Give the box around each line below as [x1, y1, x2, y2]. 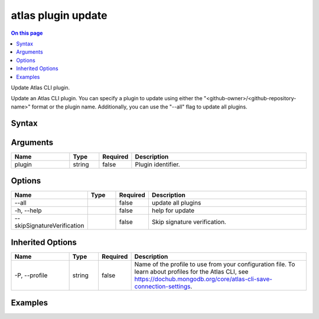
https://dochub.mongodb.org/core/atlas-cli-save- [134, 275, 273, 283]
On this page [11, 29, 43, 37]
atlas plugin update [11, 9, 108, 22]
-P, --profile [14, 271, 48, 279]
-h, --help [14, 206, 42, 215]
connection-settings [134, 282, 191, 290]
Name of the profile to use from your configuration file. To [134, 260, 295, 268]
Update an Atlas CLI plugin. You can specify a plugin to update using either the [11, 95, 203, 102]
